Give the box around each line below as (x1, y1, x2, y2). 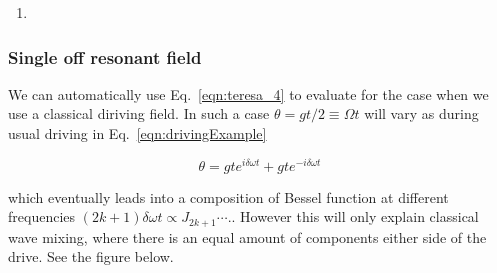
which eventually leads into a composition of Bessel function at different (8, 186, 449, 207)
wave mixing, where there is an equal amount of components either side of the (8, 226, 487, 247)
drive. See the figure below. (8, 246, 174, 267)
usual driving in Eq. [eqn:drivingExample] (8, 123, 267, 143)
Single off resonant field (8, 44, 202, 69)
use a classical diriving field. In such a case (8, 103, 270, 124)
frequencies (8, 206, 76, 227)
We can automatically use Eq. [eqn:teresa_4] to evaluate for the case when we (8, 83, 489, 104)
